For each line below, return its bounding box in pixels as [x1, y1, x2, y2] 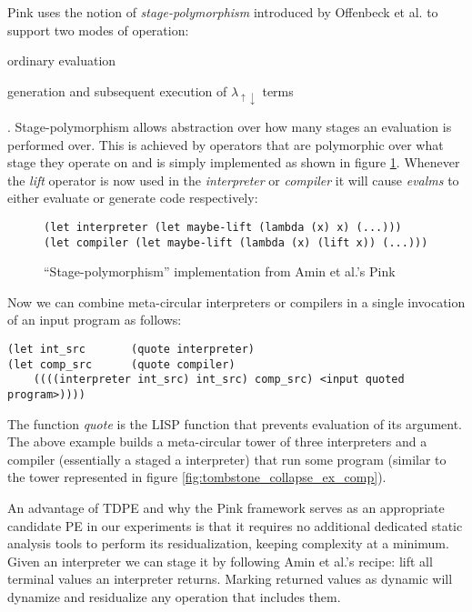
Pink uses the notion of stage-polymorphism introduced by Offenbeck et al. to [7, 3, 438, 21]
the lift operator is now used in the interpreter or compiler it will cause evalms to [7, 170, 459, 189]
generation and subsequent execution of [7, 81, 227, 100]
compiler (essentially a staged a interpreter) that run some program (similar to [7, 449, 447, 468]
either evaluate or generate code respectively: [7, 188, 258, 207]
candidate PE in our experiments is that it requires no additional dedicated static [7, 516, 463, 535]
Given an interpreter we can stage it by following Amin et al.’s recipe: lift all [7, 551, 433, 570]
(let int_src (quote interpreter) [7, 343, 256, 356]
